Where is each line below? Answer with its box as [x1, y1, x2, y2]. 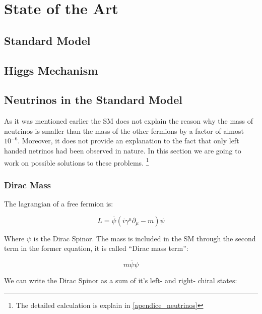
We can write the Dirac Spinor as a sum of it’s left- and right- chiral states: [4, 275, 237, 285]
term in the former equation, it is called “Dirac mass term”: [4, 243, 188, 253]
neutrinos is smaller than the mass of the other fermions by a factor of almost [4, 125, 244, 136]
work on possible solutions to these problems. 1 [4, 155, 149, 168]
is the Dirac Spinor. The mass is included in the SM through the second [33, 233, 256, 243]
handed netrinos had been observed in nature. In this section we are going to [4, 145, 241, 155]
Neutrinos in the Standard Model [4, 92, 182, 108]
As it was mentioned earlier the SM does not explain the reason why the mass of [4, 116, 253, 126]
